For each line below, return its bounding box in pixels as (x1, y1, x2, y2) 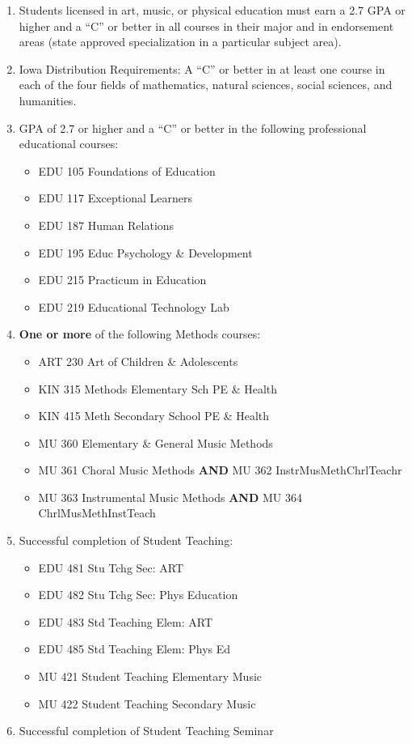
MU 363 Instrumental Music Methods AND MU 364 (38, 488, 302, 505)
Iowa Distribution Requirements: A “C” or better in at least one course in (19, 60, 385, 77)
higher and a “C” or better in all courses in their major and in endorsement (19, 17, 394, 34)
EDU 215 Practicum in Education (38, 271, 207, 288)
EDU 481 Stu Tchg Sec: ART (38, 559, 184, 576)
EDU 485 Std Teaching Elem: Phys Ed (38, 640, 231, 657)
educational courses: (19, 135, 119, 152)
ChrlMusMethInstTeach (38, 504, 156, 521)
